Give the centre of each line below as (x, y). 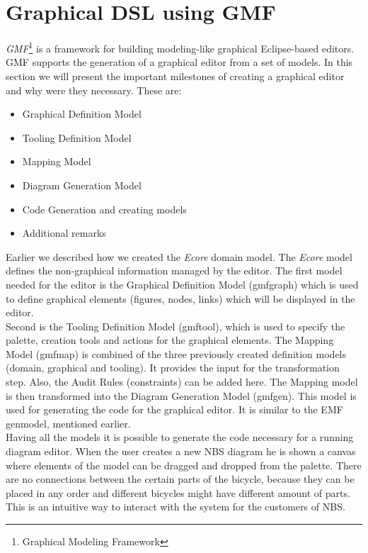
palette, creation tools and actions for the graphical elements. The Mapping (170, 340)
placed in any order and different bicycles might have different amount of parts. (178, 492)
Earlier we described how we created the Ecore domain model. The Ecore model (179, 256)
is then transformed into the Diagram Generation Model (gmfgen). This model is (181, 395)
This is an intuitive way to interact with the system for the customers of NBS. (176, 507)
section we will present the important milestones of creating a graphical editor (175, 76)
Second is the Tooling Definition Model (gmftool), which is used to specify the (176, 326)
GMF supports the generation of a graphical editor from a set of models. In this (179, 62)
